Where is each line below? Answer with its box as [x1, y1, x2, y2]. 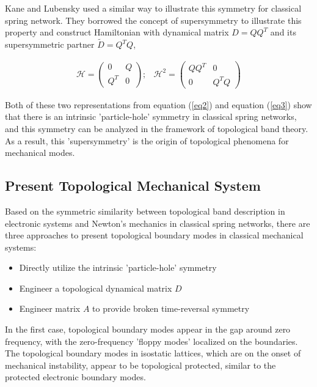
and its [270, 26, 296, 39]
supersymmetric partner [5, 38, 95, 50]
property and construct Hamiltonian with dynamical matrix [5, 26, 229, 39]
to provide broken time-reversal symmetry [92, 302, 250, 315]
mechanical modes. [5, 146, 75, 159]
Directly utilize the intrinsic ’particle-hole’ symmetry [19, 261, 217, 274]
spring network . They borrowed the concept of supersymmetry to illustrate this [5, 13, 302, 26]
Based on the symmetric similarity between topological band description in [5, 204, 285, 217]
